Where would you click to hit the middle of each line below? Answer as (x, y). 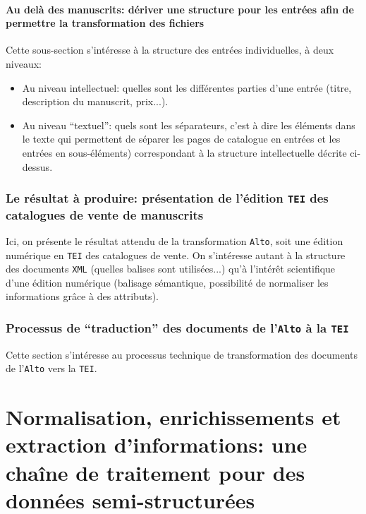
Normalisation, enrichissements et (173, 417)
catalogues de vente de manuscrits (105, 214)
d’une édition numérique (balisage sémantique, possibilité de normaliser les (167, 282)
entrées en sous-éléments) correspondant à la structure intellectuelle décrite (184, 152)
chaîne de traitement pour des (155, 472)
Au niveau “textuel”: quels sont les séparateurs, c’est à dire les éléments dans (189, 125)
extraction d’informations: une (157, 444)
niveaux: (24, 63)
